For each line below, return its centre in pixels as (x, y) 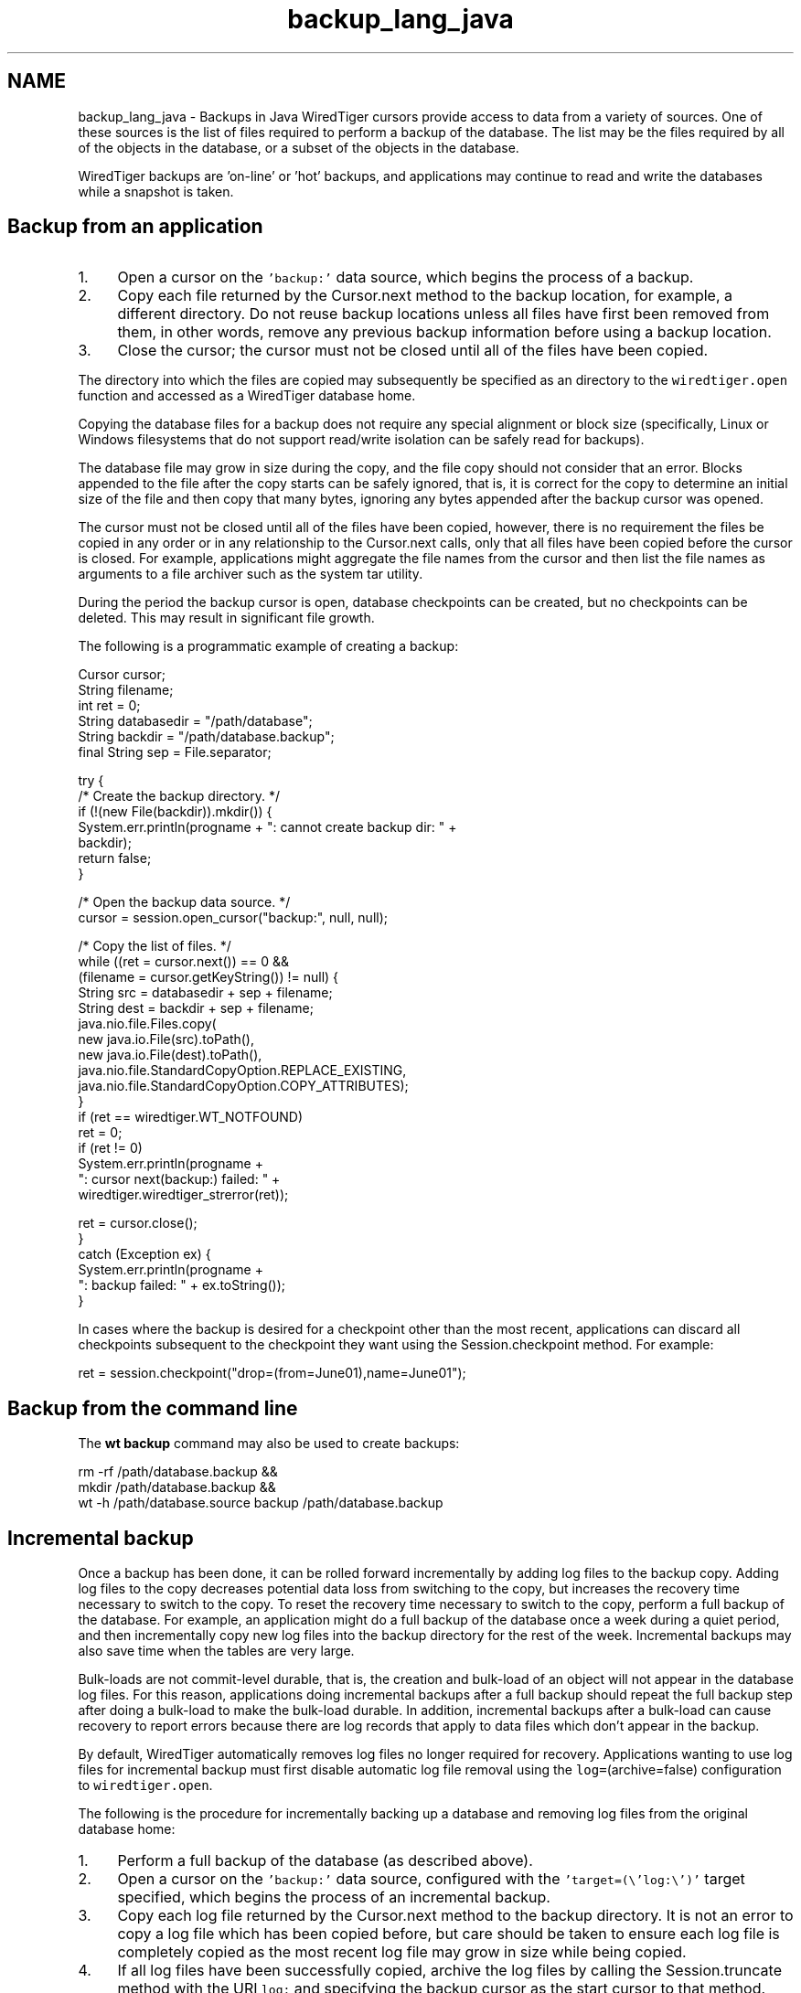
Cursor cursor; (122, 675)
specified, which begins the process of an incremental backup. (334, 1897)
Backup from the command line (153, 1408)
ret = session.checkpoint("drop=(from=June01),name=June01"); (272, 1373)
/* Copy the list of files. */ (155, 946)
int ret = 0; (109, 706)
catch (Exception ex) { (144, 1254)
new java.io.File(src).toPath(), (166, 1039)
